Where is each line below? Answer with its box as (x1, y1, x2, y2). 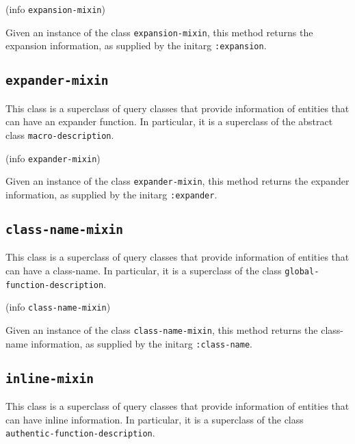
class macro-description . (5, 127, 114, 142)
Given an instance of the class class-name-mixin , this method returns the (5, 322, 318, 337)
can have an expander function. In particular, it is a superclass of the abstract (5, 114, 333, 129)
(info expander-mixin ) (5, 151, 101, 165)
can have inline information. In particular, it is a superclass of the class (5, 412, 304, 426)
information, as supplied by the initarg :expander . (5, 187, 218, 201)
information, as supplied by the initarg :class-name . (31, 336, 252, 350)
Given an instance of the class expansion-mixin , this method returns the (5, 25, 313, 39)
